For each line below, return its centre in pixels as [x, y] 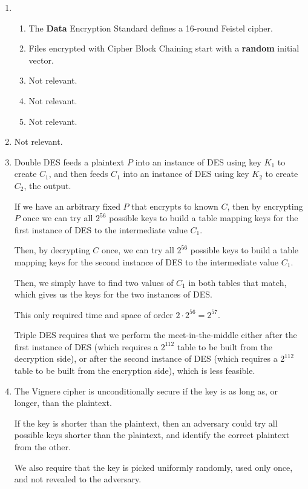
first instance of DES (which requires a [86, 346]
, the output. [48, 185]
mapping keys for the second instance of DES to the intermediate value [146, 261]
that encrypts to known [175, 206]
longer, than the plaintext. [63, 403]
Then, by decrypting [52, 250]
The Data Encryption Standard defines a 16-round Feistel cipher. [151, 28]
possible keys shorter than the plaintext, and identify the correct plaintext [152, 435]
